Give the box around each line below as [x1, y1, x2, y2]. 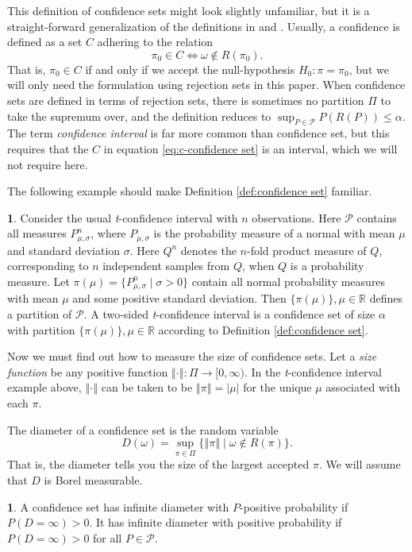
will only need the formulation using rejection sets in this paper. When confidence [7, 76, 406, 93]
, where [90, 225, 126, 241]
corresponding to [7, 257, 89, 274]
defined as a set [7, 33, 83, 50]
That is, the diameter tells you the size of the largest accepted [7, 456, 310, 473]
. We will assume [318, 456, 401, 473]
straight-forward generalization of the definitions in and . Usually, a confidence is [7, 17, 400, 34]
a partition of [7, 306, 72, 322]
